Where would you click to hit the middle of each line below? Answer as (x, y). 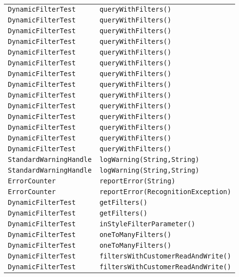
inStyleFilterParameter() (147, 224)
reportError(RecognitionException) (165, 192)
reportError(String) (137, 181)
